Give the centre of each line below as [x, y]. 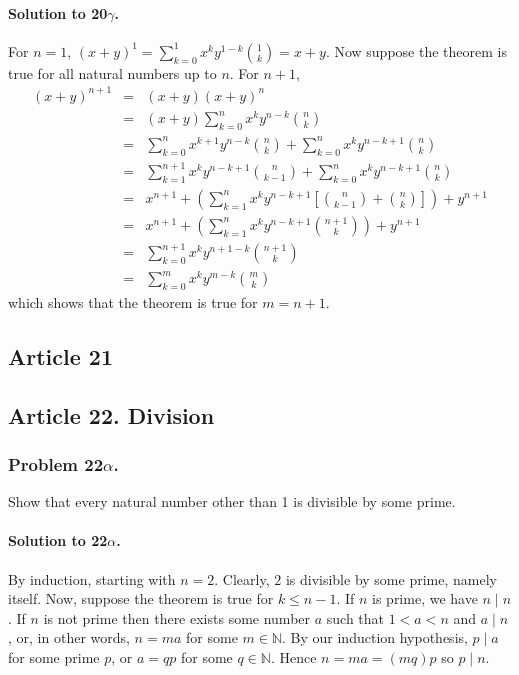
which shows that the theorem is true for [133, 301]
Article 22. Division [111, 414]
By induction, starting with [92, 578]
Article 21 [60, 355]
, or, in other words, [69, 637]
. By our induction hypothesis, [375, 637]
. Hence [293, 656]
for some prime [54, 656]
